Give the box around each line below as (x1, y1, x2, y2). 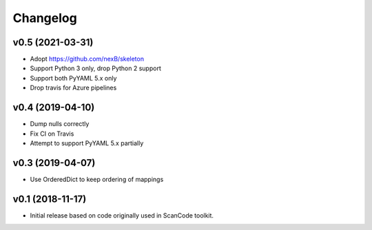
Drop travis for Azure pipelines (30, 83, 117, 92)
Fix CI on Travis (30, 129, 74, 138)
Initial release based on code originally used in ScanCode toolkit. (30, 211, 214, 220)
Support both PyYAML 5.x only (30, 74, 117, 82)
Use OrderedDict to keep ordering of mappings (30, 175, 164, 183)
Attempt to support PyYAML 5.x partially (30, 138, 144, 147)
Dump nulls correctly (30, 120, 90, 128)
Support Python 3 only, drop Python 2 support (30, 64, 161, 72)
